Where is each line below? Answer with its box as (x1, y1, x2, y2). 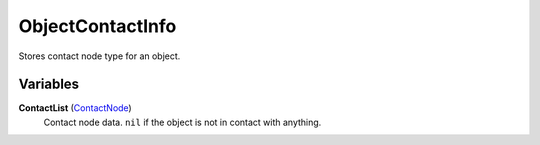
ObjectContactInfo (18, 15, 177, 37)
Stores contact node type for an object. (18, 50, 181, 62)
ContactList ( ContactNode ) (18, 102, 132, 114)
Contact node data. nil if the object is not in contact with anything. (43, 116, 322, 128)
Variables (18, 76, 80, 93)
